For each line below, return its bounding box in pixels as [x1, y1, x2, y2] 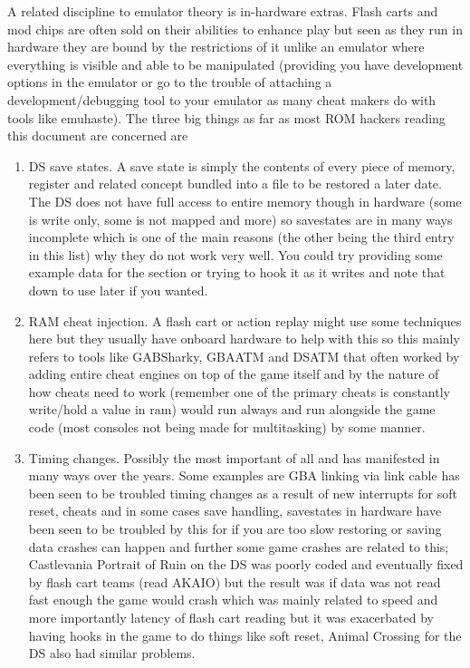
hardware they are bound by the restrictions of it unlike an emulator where [7, 37, 425, 56]
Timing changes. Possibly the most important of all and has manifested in [28, 448, 440, 467]
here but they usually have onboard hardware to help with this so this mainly [28, 329, 460, 348]
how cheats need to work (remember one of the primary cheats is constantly [28, 382, 450, 401]
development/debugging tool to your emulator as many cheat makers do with [7, 90, 436, 109]
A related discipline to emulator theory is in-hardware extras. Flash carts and [7, 2, 438, 20]
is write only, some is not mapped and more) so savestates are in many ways [28, 209, 453, 228]
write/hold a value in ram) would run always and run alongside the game [28, 400, 436, 419]
